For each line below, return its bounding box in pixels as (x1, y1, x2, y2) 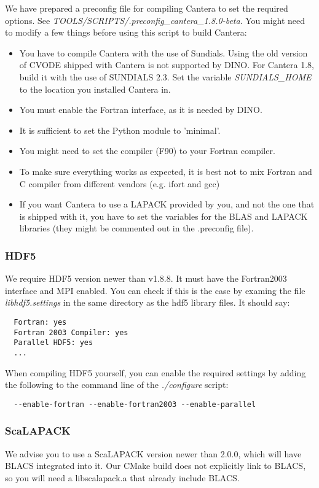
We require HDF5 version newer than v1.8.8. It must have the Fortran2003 (5, 272, 287, 285)
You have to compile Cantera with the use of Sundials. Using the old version (19, 46, 308, 59)
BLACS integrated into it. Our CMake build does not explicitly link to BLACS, (5, 459, 306, 472)
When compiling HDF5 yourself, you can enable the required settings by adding (5, 366, 306, 379)
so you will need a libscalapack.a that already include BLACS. (5, 471, 240, 484)
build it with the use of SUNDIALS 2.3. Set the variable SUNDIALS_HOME (19, 70, 312, 83)
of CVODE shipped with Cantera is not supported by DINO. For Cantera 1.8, (19, 58, 314, 71)
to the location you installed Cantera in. (19, 82, 171, 95)
